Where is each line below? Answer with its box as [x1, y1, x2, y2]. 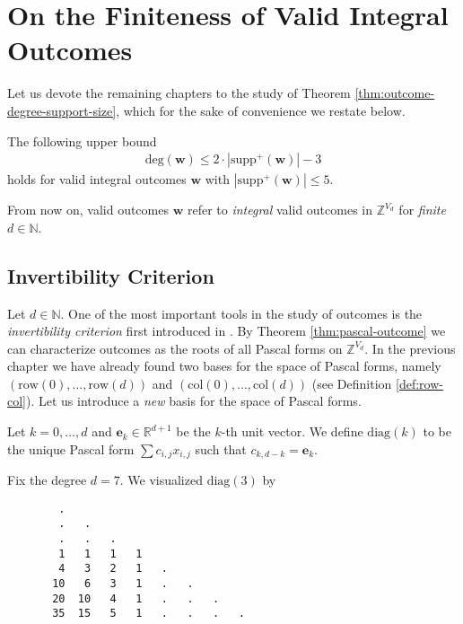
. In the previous [364, 338, 456, 357]
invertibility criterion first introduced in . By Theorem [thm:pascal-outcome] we [7, 321, 446, 340]
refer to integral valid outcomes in [187, 200, 373, 219]
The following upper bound [7, 131, 157, 150]
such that [195, 439, 247, 458]
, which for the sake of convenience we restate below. [116, 101, 406, 119]
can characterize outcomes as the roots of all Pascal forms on [7, 338, 343, 357]
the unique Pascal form [7, 439, 135, 458]
